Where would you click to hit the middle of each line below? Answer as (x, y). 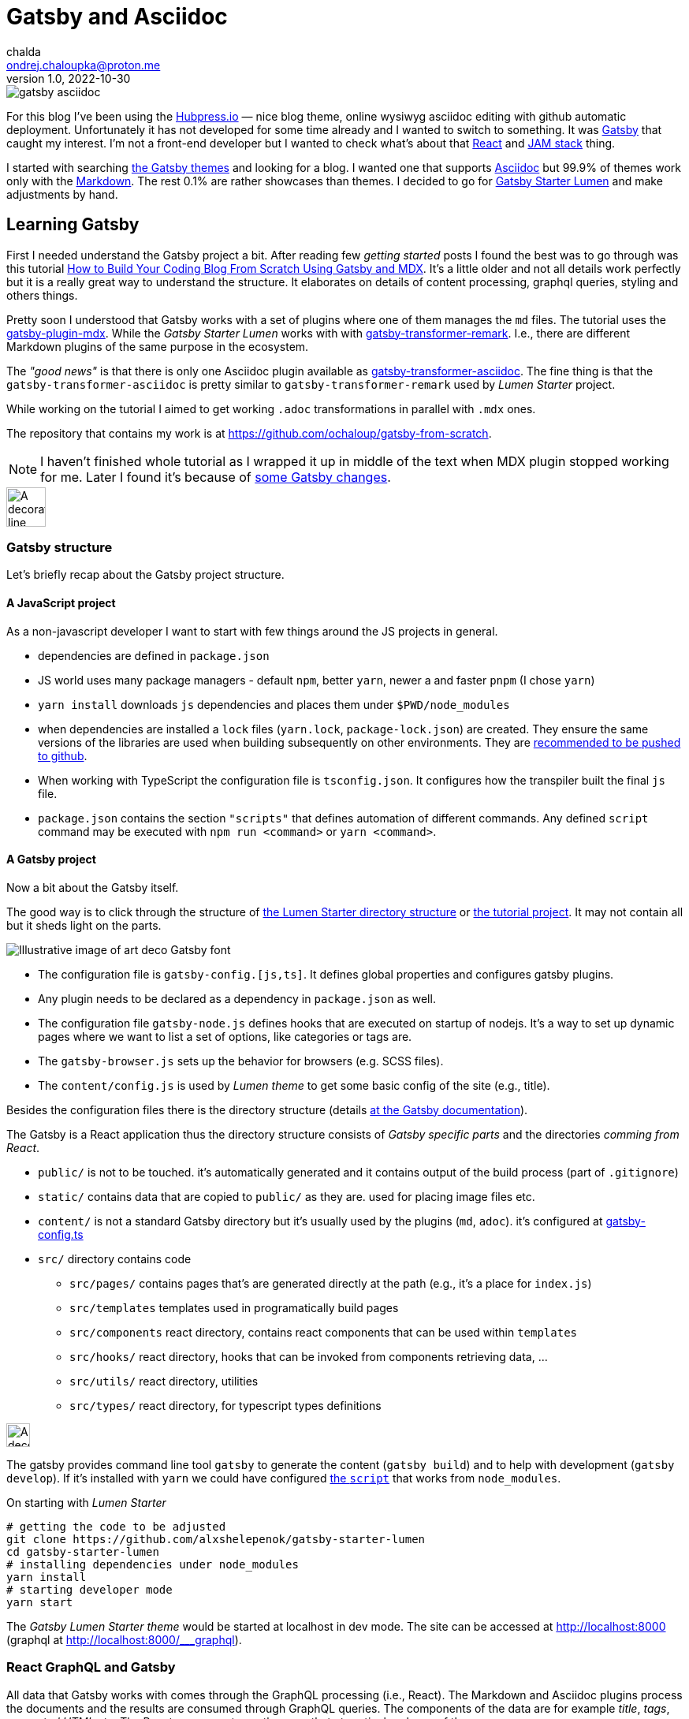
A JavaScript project (61, 602)
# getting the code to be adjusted (116, 1526)
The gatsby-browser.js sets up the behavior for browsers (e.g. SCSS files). (241, 1061)
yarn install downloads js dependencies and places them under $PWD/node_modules (274, 704)
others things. (42, 295)
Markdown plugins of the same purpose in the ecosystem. (158, 346)
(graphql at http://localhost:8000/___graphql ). (124, 1639)
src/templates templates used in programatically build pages (234, 1307)
